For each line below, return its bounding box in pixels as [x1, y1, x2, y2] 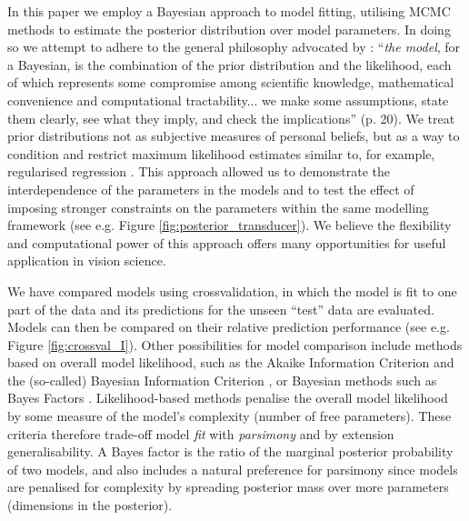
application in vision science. [7, 251, 166, 270]
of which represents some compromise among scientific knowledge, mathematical [7, 73, 454, 92]
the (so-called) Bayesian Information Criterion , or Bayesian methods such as [7, 370, 437, 389]
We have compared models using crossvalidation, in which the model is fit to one [7, 281, 457, 300]
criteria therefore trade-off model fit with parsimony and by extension [7, 424, 394, 443]
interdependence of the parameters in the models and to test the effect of [7, 179, 414, 198]
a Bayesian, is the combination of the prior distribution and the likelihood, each [7, 55, 452, 74]
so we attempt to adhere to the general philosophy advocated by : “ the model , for [7, 37, 461, 56]
